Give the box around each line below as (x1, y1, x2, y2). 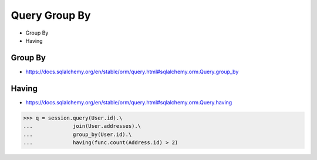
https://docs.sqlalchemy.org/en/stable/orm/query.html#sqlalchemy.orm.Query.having (25, 98, 232, 105)
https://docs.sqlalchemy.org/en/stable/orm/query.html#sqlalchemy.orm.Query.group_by (25, 68, 239, 75)
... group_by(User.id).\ (23, 131, 132, 138)
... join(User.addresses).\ (23, 123, 141, 130)
